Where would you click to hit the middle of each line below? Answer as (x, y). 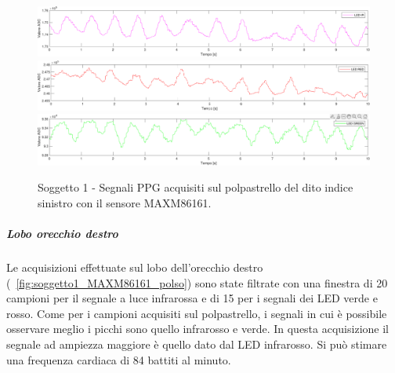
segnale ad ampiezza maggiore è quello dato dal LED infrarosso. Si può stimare (197, 344)
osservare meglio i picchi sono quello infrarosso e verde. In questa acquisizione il (197, 329)
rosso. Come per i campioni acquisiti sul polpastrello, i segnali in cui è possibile (197, 313)
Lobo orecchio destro (62, 233)
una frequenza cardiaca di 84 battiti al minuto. (119, 359)
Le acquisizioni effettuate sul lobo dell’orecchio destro (135, 267)
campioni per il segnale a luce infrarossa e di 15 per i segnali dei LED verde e (192, 298)
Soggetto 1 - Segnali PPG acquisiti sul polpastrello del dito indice (196, 187)
